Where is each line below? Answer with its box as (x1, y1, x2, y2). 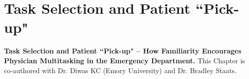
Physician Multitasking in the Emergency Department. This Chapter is (4, 55, 245, 65)
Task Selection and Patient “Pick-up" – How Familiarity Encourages (4, 46, 242, 56)
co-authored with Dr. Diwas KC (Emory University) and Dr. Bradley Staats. (4, 65, 237, 75)
